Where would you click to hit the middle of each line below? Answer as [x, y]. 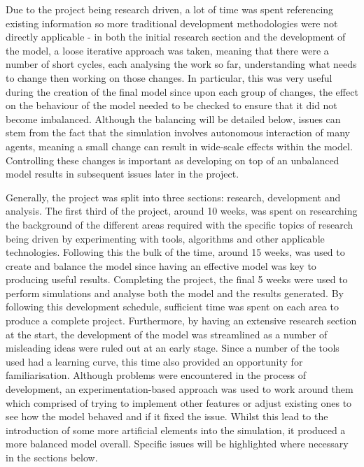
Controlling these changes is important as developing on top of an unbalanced [173, 160]
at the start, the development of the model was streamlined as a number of [167, 334]
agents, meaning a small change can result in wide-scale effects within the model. [179, 146]
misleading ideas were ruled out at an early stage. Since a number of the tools [173, 348]
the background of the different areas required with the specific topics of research [180, 224]
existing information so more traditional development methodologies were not [172, 23]
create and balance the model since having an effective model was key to [161, 265]
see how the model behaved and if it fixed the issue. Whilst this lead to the [167, 416]
